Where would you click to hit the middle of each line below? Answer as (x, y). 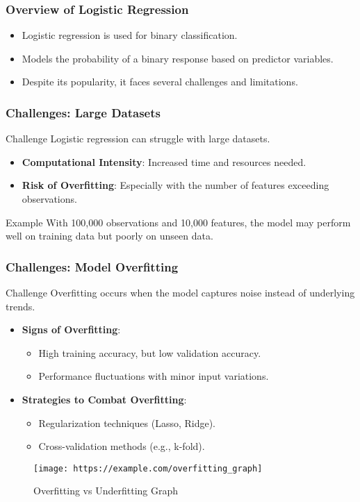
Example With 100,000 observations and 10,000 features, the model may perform (178, 222)
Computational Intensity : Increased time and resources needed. (164, 161)
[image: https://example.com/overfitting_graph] (148, 468)
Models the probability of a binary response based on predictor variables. (178, 58)
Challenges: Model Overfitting (92, 266)
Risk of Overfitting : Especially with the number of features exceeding (175, 185)
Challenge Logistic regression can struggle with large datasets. (138, 139)
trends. (21, 306)
